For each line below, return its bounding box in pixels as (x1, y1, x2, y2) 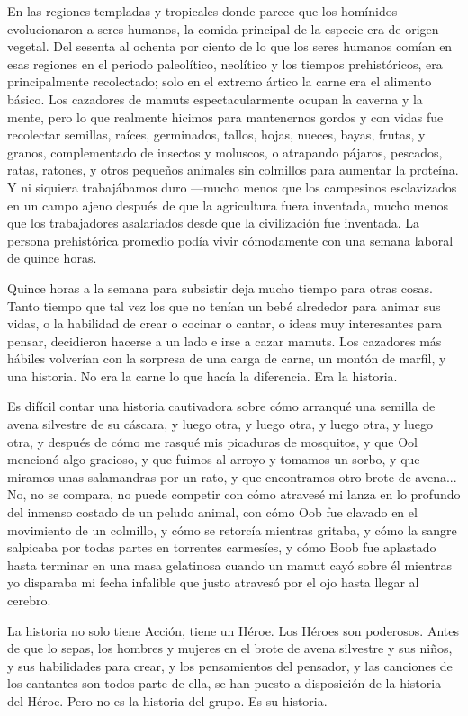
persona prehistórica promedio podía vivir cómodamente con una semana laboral (7, 230, 454, 249)
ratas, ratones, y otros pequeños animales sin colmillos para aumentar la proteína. (7, 160, 459, 179)
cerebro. (7, 591, 51, 609)
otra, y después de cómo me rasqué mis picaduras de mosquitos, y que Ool (7, 432, 418, 451)
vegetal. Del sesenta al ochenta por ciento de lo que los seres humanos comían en (7, 37, 453, 56)
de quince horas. (7, 248, 97, 267)
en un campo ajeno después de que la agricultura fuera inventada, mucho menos (7, 195, 448, 214)
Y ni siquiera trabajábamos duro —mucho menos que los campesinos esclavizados (7, 177, 457, 196)
